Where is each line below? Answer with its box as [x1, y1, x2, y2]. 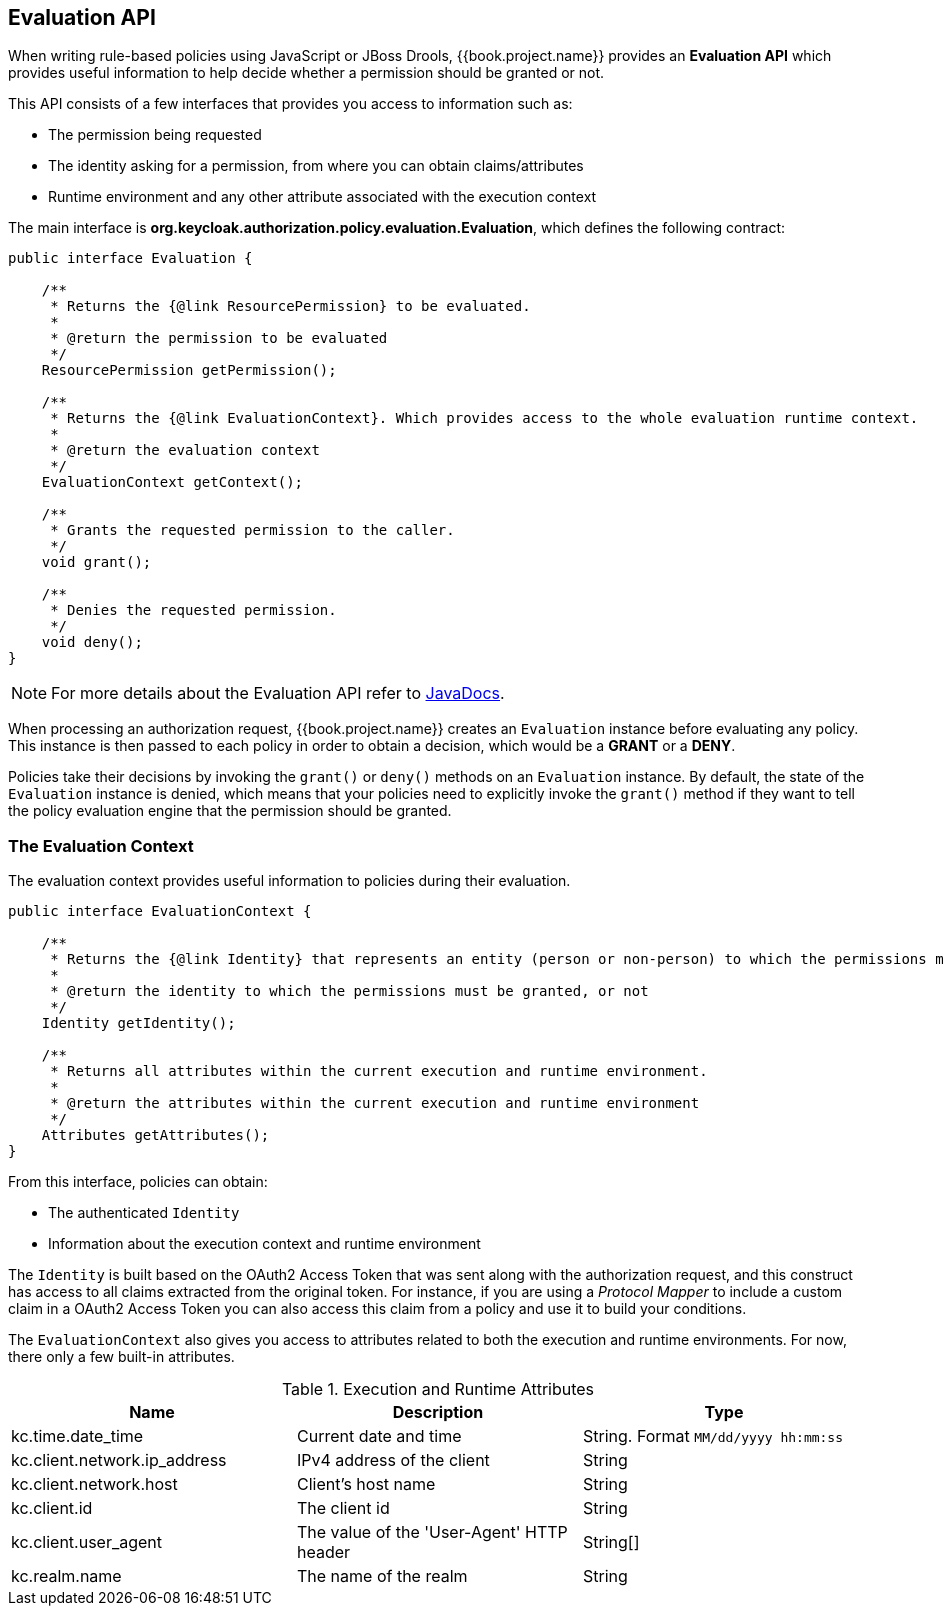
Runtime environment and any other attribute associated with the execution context [48, 188, 597, 206]
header [296, 1542, 351, 1563]
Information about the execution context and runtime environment [48, 1235, 481, 1253]
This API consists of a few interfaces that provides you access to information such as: [8, 95, 573, 113]
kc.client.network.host [11, 1474, 178, 1495]
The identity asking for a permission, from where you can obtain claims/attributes [48, 157, 584, 175]
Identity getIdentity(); [41, 1015, 236, 1032]
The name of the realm [296, 1566, 468, 1587]
